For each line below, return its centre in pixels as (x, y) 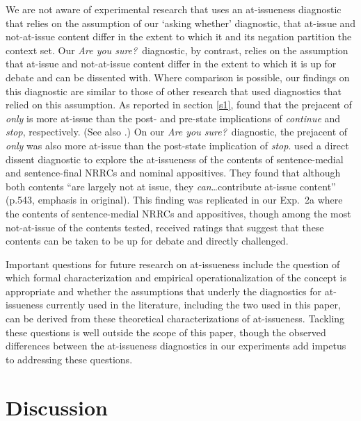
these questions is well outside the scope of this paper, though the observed (166, 332)
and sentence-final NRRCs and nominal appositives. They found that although (173, 173)
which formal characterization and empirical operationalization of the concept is (176, 278)
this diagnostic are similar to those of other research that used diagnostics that (174, 91)
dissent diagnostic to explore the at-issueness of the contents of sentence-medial (175, 159)
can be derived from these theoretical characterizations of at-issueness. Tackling (175, 319)
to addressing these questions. (69, 359)
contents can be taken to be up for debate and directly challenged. (147, 241)
